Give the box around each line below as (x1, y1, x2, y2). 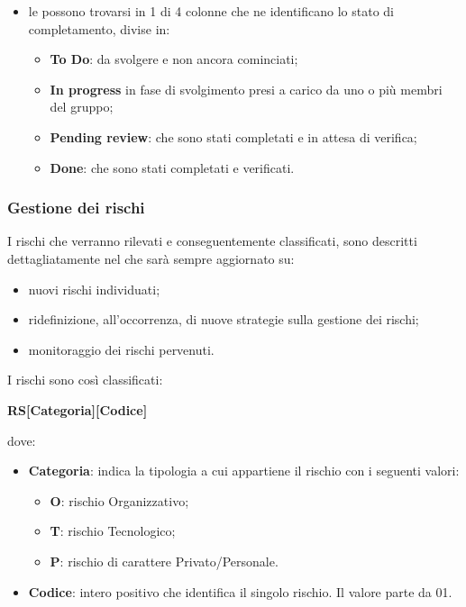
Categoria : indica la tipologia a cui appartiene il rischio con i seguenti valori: (28, 461, 460, 480)
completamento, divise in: (28, 19, 170, 38)
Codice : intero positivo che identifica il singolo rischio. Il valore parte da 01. (28, 582, 452, 601)
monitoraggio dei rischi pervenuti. (28, 340, 215, 358)
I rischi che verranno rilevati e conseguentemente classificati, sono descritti (7, 231, 417, 250)
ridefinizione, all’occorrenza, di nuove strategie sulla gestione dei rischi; (28, 310, 419, 329)
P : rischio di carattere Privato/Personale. (50, 551, 279, 570)
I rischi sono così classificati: (7, 370, 163, 389)
